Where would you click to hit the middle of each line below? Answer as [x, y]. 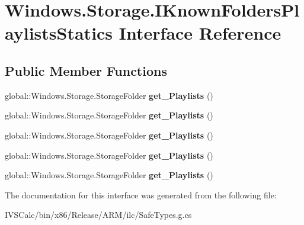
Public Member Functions [86, 70]
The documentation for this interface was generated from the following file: [141, 195]
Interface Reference [200, 33]
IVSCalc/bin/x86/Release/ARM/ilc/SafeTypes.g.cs [98, 215]
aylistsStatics [59, 33]
